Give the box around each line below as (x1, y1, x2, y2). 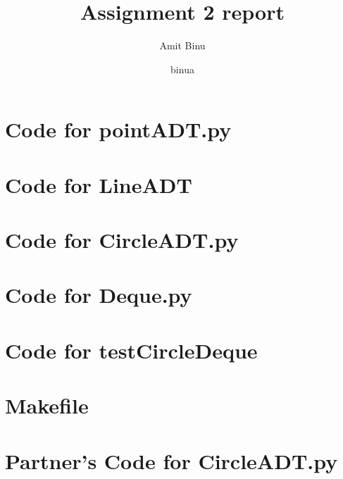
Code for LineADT (5, 170, 192, 199)
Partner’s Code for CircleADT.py (5, 446, 338, 475)
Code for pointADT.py (5, 115, 232, 144)
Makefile (5, 391, 89, 420)
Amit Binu (159, 38, 206, 53)
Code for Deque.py (5, 280, 192, 309)
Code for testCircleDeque (5, 335, 258, 364)
